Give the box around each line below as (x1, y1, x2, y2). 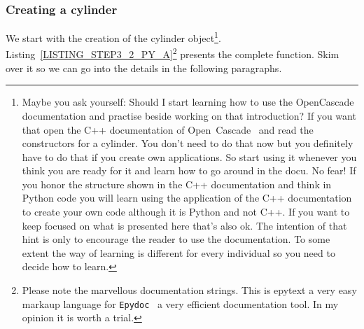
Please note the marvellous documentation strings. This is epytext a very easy (22, 283, 357, 297)
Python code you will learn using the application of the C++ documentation (22, 190, 352, 205)
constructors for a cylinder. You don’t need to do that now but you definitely (22, 136, 353, 150)
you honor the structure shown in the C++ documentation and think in (22, 176, 332, 191)
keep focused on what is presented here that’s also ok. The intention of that (22, 218, 347, 232)
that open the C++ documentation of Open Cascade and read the (22, 122, 314, 136)
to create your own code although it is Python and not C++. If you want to (22, 204, 350, 219)
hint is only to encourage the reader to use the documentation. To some (22, 232, 330, 246)
